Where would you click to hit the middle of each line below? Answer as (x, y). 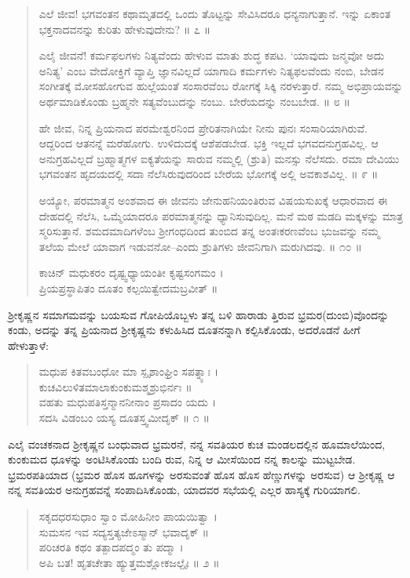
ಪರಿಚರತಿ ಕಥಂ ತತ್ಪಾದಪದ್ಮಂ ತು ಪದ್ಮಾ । (111, 547)
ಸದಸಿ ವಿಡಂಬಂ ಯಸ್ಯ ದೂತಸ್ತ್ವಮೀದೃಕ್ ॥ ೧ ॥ (124, 418)
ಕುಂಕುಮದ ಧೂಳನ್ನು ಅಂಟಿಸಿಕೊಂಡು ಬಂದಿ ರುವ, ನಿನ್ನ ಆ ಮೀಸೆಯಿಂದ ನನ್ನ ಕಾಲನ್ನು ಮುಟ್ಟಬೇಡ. (182, 459)
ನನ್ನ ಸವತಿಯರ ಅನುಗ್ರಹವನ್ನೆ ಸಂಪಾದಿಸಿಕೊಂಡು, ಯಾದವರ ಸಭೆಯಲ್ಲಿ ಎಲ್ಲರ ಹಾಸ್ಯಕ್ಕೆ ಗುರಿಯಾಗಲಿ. (184, 490)
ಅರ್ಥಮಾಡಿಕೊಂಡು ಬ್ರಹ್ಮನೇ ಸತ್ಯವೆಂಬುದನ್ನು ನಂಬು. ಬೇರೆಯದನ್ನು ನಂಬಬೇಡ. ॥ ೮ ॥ (194, 101)
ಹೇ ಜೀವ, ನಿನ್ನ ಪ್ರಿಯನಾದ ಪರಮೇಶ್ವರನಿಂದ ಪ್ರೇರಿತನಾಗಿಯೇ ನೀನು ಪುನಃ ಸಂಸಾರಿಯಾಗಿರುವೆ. (203, 127)
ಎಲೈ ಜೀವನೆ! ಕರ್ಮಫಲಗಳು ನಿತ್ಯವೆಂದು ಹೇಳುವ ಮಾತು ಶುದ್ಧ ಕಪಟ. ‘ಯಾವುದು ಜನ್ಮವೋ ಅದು (212, 55)
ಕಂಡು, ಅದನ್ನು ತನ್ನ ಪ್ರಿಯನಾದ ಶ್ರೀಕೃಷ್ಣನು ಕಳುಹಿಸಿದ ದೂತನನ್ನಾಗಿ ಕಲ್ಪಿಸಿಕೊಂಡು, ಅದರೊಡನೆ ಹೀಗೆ (184, 330)
